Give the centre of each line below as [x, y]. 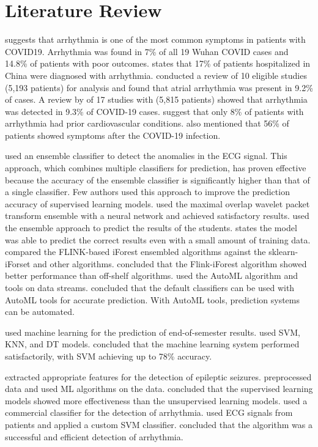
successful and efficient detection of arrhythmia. [94, 436]
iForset [18, 263]
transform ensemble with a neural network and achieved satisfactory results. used [157, 216]
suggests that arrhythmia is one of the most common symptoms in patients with [155, 39]
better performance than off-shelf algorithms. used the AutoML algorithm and [151, 275]
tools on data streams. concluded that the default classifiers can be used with [150, 287]
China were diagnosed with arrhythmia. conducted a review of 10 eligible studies [156, 75]
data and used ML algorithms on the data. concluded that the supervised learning [159, 389]
